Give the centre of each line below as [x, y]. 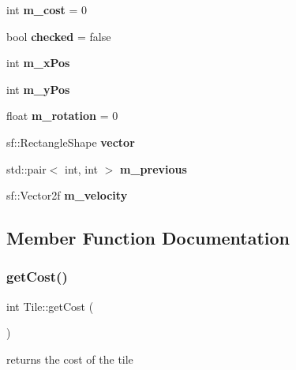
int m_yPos [38, 89]
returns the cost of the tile [70, 359]
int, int [82, 168]
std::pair [26, 168]
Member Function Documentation [148, 238]
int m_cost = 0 [47, 9]
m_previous [154, 168]
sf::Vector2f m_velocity [67, 195]
